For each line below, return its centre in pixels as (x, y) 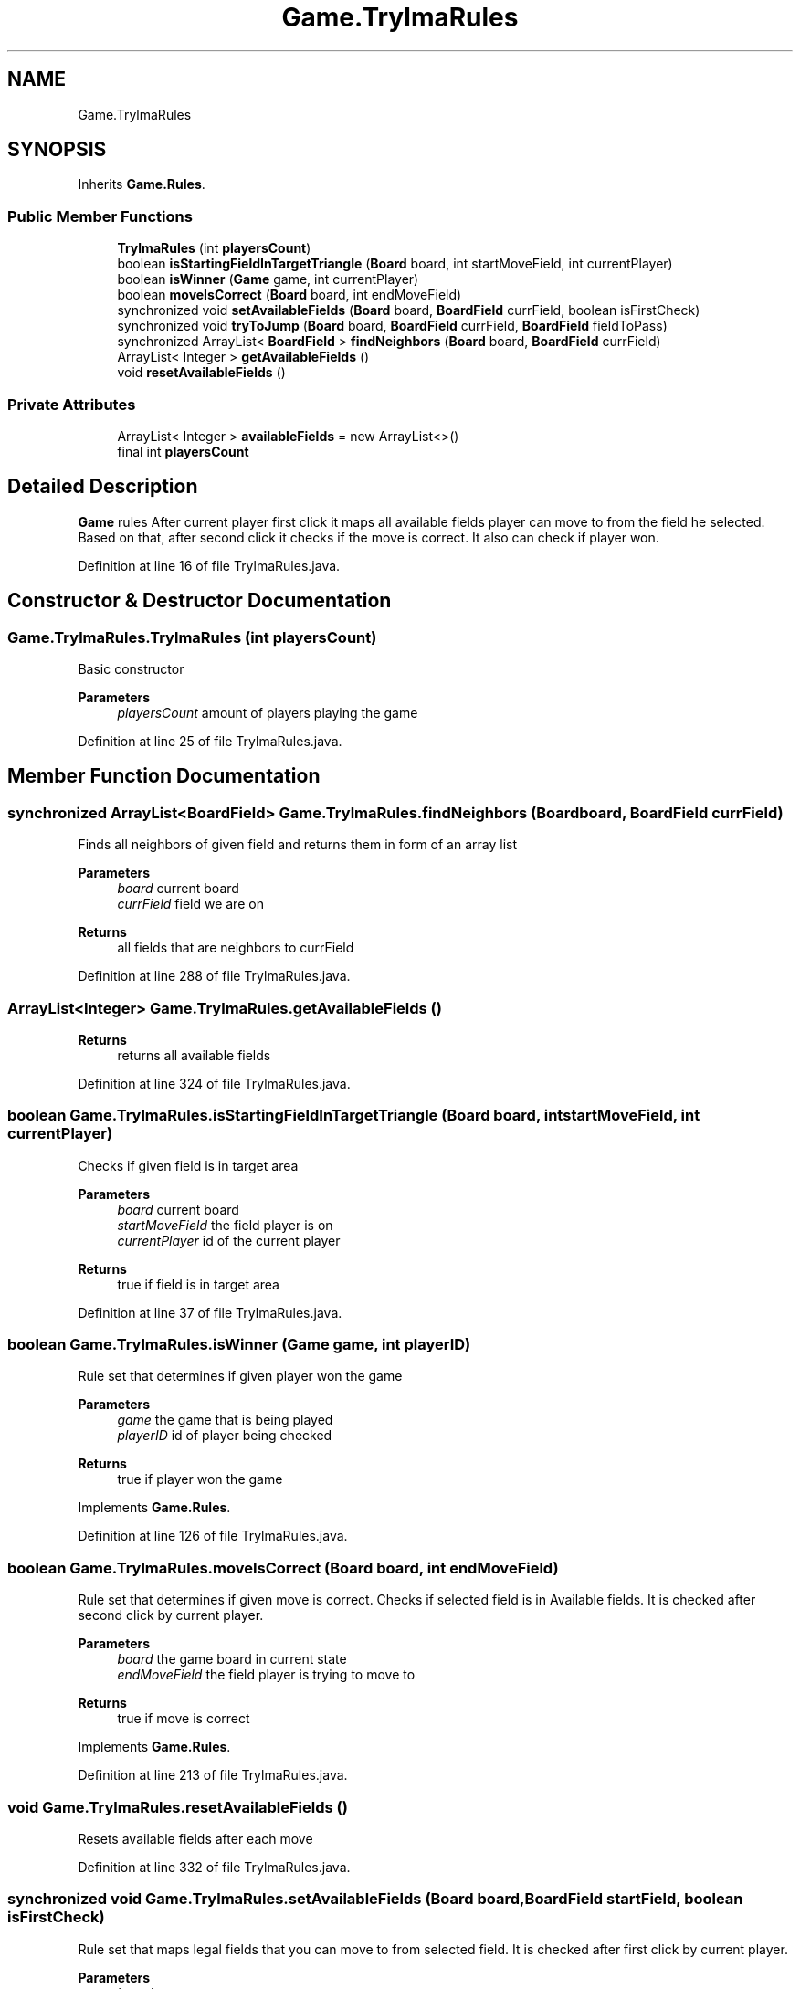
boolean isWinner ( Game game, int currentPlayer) (268, 279)
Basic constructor (131, 669)
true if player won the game (200, 1479)
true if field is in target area (198, 1284)
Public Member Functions (100, 216)
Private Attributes (72, 404)
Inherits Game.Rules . (142, 184)
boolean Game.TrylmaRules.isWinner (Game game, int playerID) (239, 1345)
